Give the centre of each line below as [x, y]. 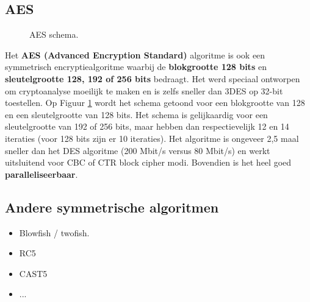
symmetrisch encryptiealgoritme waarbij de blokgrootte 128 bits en [136, 67]
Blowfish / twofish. [54, 232]
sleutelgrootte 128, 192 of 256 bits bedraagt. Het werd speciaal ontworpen [153, 78]
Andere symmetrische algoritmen [112, 207]
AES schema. [54, 34]
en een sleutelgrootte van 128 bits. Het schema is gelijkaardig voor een [136, 114]
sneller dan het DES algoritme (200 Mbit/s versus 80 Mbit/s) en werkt [138, 150]
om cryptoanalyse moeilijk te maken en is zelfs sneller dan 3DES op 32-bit [144, 90]
